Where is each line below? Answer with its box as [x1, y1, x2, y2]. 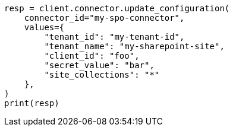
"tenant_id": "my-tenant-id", [44, 32, 185, 41]
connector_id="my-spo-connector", [24, 13, 185, 23]
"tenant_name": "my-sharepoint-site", [44, 41, 225, 51]
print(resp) [4, 98, 59, 108]
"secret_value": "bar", [44, 60, 155, 70]
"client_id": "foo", [44, 51, 140, 60]
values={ [24, 23, 65, 32]
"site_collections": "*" [44, 70, 160, 79]
